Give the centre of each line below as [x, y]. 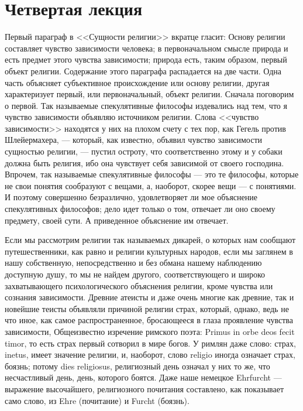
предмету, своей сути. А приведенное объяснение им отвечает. [117, 220]
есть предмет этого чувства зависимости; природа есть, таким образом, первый [146, 59]
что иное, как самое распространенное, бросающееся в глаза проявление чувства [149, 320]
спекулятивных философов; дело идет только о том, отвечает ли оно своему [140, 209]
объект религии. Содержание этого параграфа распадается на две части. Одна [143, 71]
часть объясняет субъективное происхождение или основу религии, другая [137, 82]
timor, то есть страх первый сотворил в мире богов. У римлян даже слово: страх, [150, 343]
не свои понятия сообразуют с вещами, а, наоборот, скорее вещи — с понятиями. [151, 185]
